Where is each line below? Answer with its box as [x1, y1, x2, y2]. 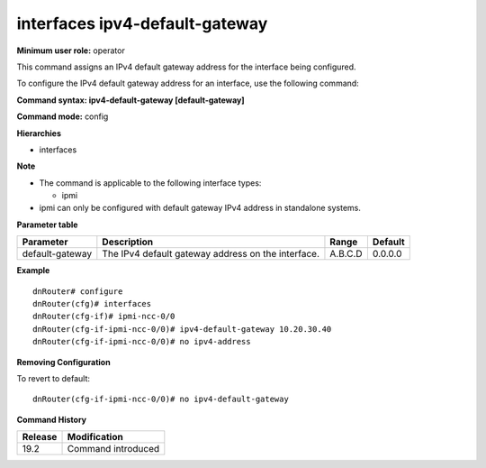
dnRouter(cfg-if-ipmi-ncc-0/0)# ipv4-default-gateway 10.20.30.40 [32, 324, 332, 334]
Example [16, 265, 50, 276]
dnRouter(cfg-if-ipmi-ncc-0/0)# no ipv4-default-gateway [32, 394, 290, 405]
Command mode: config [16, 111, 109, 122]
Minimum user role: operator [16, 45, 125, 56]
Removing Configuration [16, 356, 112, 367]
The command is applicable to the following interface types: [39, 177, 262, 188]
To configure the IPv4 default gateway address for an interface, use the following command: [16, 78, 359, 89]
